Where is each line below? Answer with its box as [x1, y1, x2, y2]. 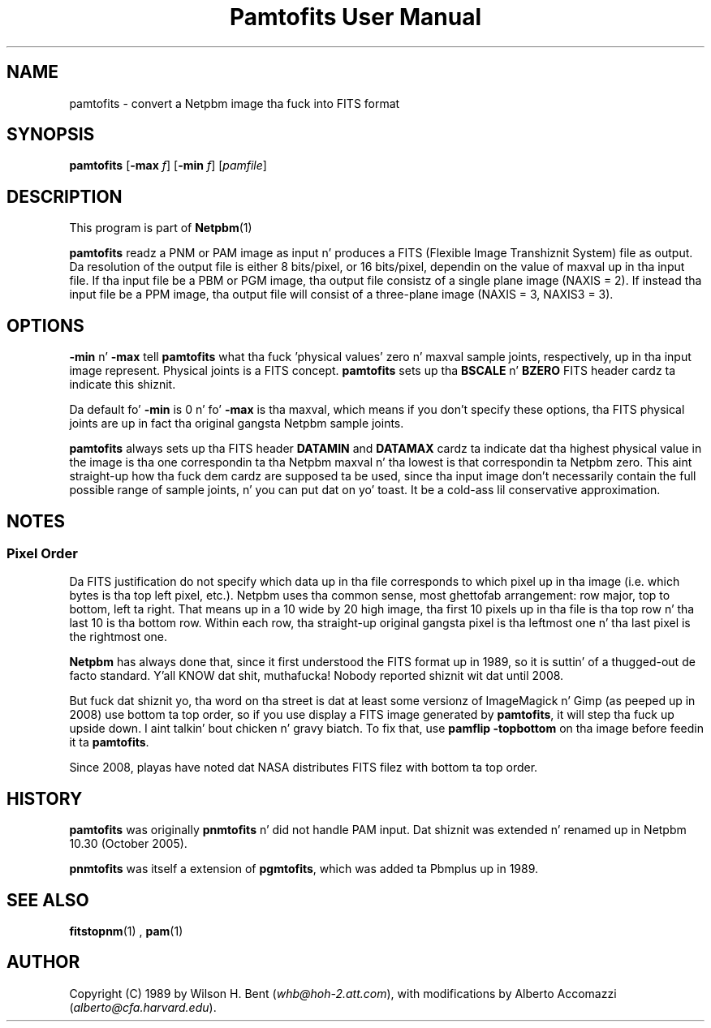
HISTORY [6, 788, 83, 809]
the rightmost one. [69, 630, 168, 644]
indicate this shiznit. [69, 377, 176, 392]
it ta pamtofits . [69, 735, 149, 750]
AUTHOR [6, 952, 80, 973]
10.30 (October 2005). [69, 837, 187, 851]
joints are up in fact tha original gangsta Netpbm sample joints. [69, 416, 404, 431]
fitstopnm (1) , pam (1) [69, 924, 183, 939]
